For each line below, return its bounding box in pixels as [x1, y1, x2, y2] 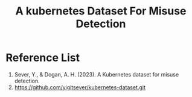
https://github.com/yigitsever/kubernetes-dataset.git [14, 83, 146, 91]
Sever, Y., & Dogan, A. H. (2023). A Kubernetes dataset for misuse [14, 70, 179, 78]
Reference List [5, 51, 80, 64]
